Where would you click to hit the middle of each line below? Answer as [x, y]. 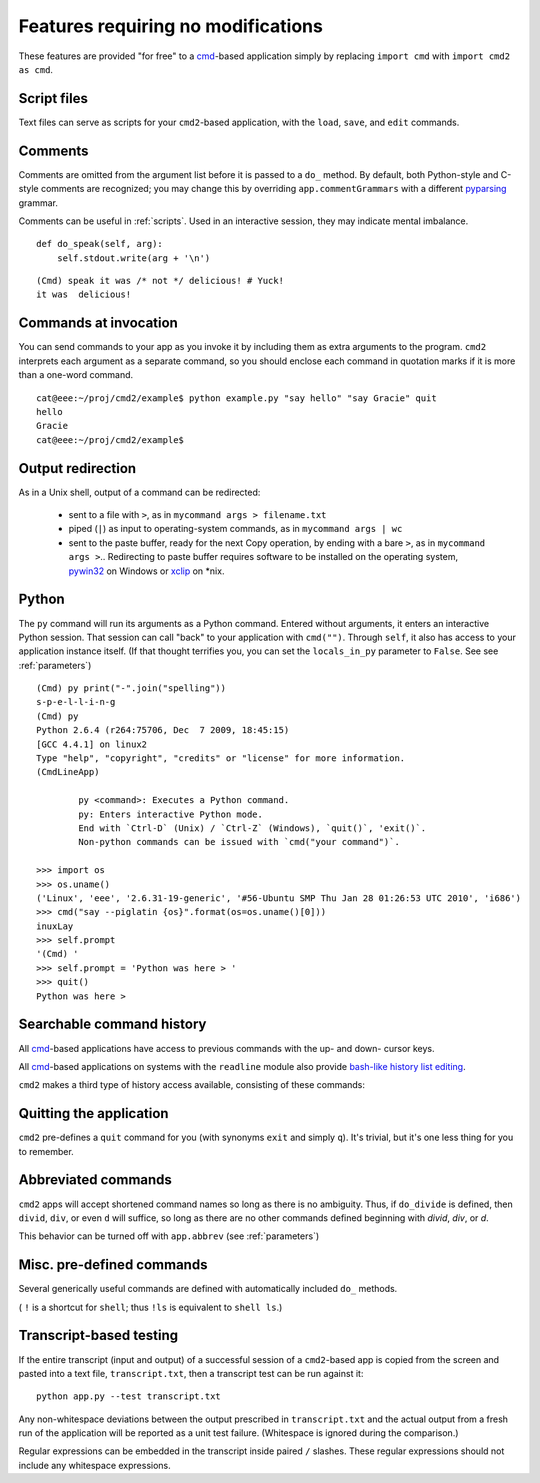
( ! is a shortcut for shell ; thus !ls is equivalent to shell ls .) [150, 1307]
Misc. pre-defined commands [113, 1265]
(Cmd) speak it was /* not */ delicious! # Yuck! [160, 281]
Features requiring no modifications [171, 26]
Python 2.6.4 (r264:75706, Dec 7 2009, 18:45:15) [163, 730]
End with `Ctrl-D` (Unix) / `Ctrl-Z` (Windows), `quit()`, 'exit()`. [252, 828]
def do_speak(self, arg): [100, 244]
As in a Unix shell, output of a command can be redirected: [139, 492]
